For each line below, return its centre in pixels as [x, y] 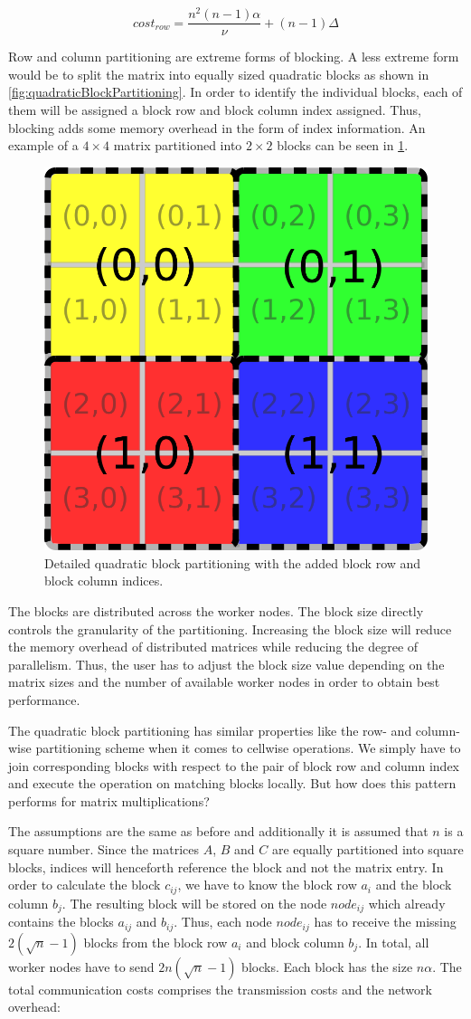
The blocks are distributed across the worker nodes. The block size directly [216, 610]
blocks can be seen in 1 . [343, 145]
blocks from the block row [155, 942]
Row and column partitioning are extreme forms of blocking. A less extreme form [234, 57]
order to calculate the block [85, 885]
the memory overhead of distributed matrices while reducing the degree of [213, 647]
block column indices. [104, 581]
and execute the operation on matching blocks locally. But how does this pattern [232, 783]
